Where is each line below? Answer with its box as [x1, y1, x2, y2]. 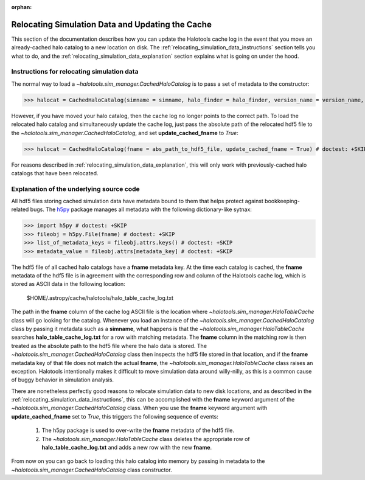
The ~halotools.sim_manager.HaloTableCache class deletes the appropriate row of [41, 435, 250, 442]
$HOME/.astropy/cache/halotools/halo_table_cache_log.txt [26, 294, 173, 301]
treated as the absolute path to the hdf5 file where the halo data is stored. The [11, 342, 207, 349]
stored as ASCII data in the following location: [11, 280, 126, 288]
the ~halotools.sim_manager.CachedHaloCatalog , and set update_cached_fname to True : [11, 129, 238, 136]
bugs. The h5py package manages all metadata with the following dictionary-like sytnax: [30, 206, 252, 213]
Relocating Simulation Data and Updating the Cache [11, 19, 212, 30]
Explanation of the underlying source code [11, 184, 140, 193]
